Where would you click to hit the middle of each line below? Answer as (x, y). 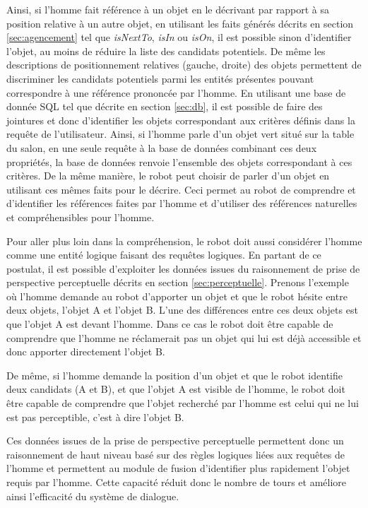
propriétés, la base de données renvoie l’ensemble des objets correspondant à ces (179, 161)
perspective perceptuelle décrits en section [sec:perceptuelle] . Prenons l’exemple (178, 282)
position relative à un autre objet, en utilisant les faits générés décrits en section (180, 23)
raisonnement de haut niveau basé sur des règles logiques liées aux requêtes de (176, 454)
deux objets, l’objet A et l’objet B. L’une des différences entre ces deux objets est (182, 310)
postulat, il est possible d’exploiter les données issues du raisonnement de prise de (183, 268)
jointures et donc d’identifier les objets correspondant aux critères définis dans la (181, 120)
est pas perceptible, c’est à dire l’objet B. (95, 417)
